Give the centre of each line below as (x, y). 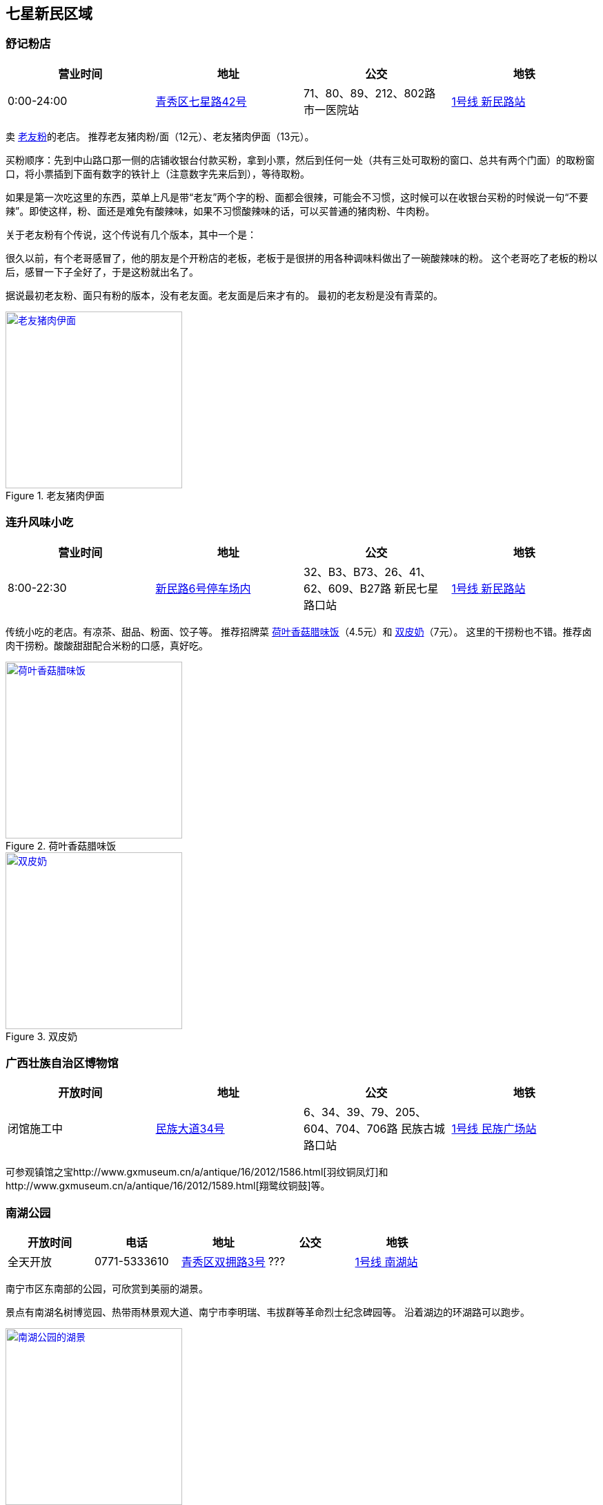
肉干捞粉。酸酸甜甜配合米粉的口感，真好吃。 (107, 645)
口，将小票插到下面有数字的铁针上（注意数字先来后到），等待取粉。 (158, 173)
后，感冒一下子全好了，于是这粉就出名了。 (102, 271)
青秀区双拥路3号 (223, 1262)
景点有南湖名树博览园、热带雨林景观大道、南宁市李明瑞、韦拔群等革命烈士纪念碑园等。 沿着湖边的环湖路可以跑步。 (268, 1312)
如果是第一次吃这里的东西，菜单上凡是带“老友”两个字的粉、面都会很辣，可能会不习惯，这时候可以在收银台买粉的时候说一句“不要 (297, 197)
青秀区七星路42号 (201, 101)
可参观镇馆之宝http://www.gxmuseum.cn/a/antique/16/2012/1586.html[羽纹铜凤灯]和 (197, 1172)
